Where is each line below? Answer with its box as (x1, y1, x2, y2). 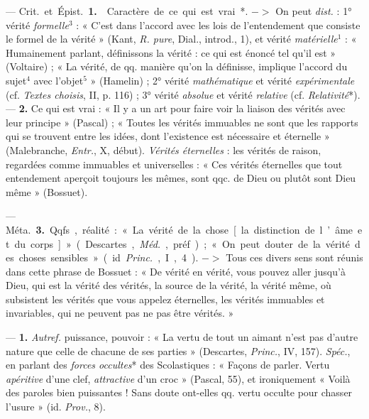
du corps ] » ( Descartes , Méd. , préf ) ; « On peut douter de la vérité (14, 236, 351, 251)
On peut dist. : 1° (275, 4, 352, 18)
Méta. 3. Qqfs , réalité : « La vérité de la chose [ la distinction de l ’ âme (6, 222, 353, 236)
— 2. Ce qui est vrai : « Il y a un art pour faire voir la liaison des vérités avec (6, 101, 346, 116)
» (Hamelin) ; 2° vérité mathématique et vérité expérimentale (90, 72, 355, 87)
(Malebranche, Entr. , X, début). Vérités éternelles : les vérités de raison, (6, 142, 321, 157)
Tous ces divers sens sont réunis (226, 250, 363, 265)
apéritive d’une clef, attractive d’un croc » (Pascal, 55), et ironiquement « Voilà (6, 371, 351, 386)
